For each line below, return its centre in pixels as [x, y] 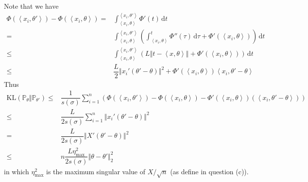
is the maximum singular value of [96, 171]
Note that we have [31, 6]
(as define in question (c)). [209, 171]
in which [17, 171]
